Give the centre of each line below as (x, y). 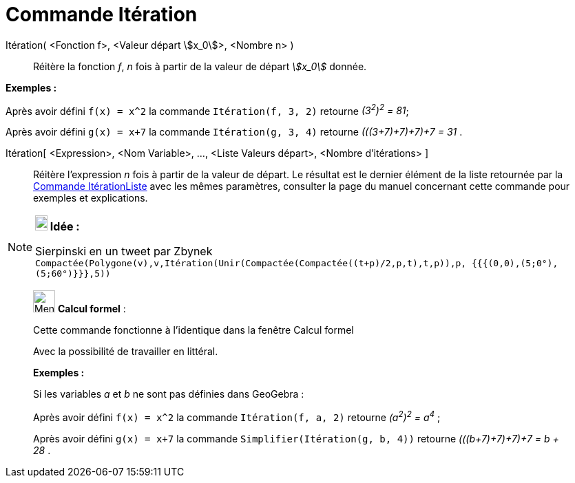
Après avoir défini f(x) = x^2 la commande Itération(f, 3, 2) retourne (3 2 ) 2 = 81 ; (207, 110)
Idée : (65, 227)
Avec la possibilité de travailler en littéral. (126, 352)
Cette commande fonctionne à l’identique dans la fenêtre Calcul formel (194, 330)
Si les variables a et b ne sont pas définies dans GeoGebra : (169, 394)
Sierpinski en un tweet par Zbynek (124, 251)
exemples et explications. (91, 198)
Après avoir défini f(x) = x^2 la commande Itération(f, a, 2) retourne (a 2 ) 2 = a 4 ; (237, 417)
